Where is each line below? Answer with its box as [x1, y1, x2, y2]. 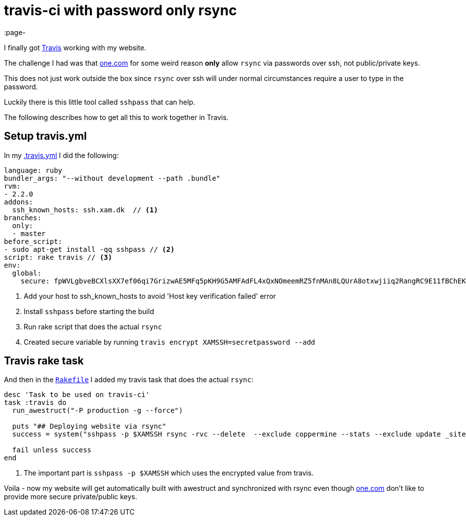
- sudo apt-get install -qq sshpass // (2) [4, 245, 175, 253]
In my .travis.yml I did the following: [4, 151, 119, 160]
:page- [4, 28, 26, 37]
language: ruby [4, 166, 63, 174]
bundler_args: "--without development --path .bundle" [4, 174, 221, 182]
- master [12, 229, 46, 238]
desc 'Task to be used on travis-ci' [4, 391, 150, 399]
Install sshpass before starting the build [24, 307, 154, 316]
